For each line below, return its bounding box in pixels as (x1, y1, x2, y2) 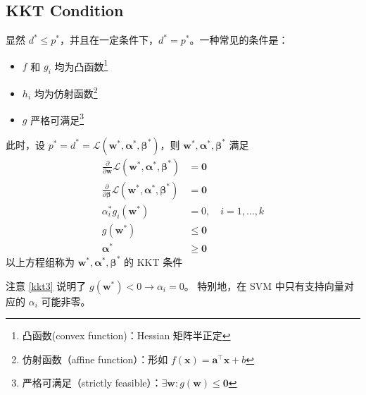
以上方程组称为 (6, 254, 75, 269)
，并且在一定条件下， (60, 32, 159, 47)
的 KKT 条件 (123, 254, 183, 269)
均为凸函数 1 (54, 56, 108, 73)
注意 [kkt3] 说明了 (6, 278, 87, 293)
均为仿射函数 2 (34, 84, 98, 100)
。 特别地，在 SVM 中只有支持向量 (184, 278, 344, 293)
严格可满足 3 (30, 110, 84, 127)
